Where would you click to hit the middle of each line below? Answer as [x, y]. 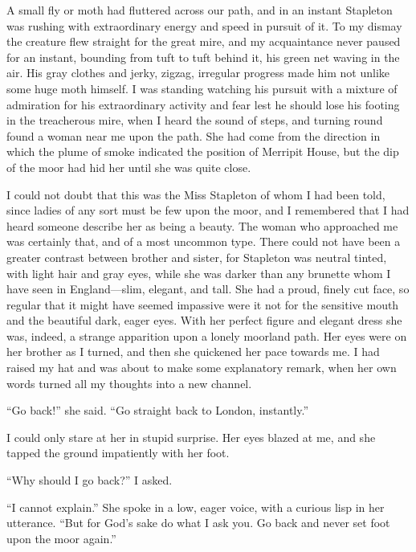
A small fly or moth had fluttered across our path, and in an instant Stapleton [200, 10]
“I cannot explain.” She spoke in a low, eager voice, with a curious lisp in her [196, 507]
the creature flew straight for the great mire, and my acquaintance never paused [204, 41]
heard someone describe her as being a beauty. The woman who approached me [202, 225]
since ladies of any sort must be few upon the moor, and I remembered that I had [208, 210]
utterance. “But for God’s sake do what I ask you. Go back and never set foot [198, 523]
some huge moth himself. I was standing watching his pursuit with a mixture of [202, 88]
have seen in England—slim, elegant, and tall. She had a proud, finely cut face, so [208, 289]
